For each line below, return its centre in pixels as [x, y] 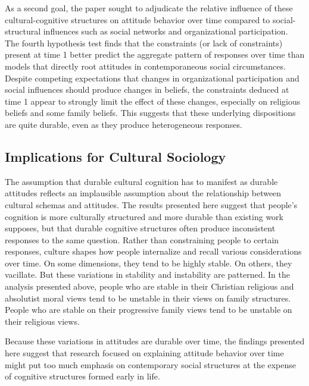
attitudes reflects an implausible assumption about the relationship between [143, 193]
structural [23, 31]
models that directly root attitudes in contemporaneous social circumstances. [145, 66]
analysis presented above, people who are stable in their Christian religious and [149, 286]
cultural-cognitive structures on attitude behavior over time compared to [138, 19]
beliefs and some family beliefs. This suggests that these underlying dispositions [150, 113]
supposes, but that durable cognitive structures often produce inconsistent [140, 228]
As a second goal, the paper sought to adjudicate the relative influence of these [149, 8]
